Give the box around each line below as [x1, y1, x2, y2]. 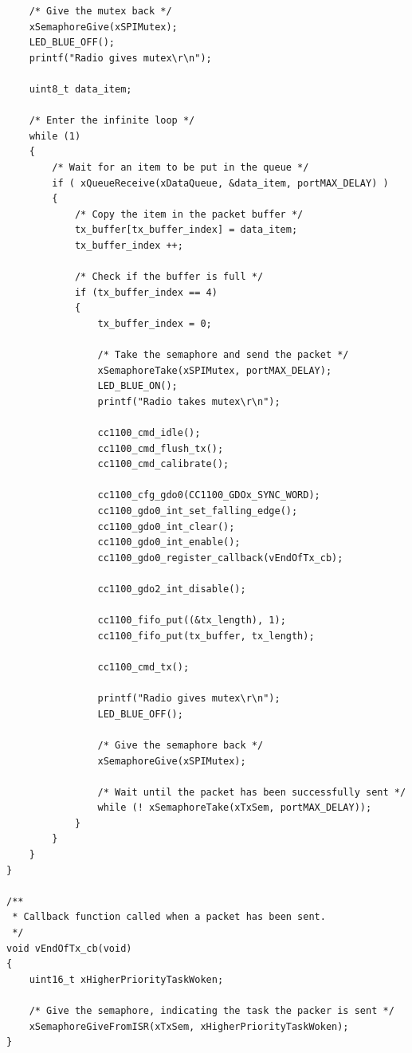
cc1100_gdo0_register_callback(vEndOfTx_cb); [97, 552, 343, 564]
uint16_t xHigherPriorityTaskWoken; [29, 973, 224, 985]
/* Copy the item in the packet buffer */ [74, 208, 304, 220]
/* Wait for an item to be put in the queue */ [52, 161, 309, 173]
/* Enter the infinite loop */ [29, 115, 195, 127]
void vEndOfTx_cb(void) [6, 942, 132, 954]
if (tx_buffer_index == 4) [74, 286, 218, 298]
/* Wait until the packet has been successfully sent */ [97, 786, 406, 798]
